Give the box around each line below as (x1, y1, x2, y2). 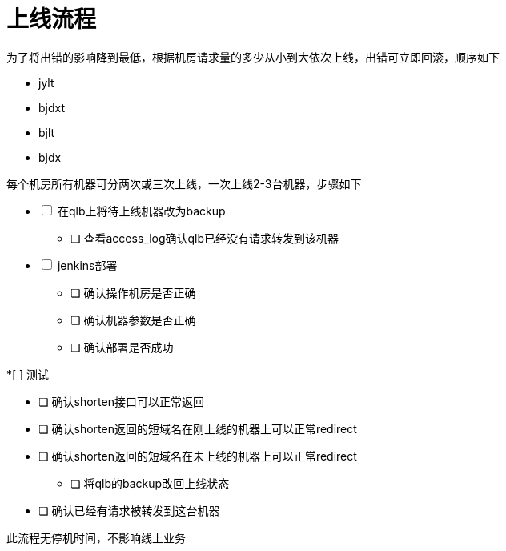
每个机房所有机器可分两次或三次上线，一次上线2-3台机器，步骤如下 (6, 176, 362, 191)
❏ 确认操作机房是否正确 (70, 285, 196, 300)
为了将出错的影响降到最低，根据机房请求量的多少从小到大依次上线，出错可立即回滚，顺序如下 (6, 50, 500, 64)
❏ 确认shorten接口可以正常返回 (38, 394, 204, 408)
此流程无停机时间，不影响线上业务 (6, 530, 186, 545)
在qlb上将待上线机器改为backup (57, 203, 226, 218)
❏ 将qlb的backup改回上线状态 (70, 476, 230, 490)
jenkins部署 (57, 258, 118, 272)
